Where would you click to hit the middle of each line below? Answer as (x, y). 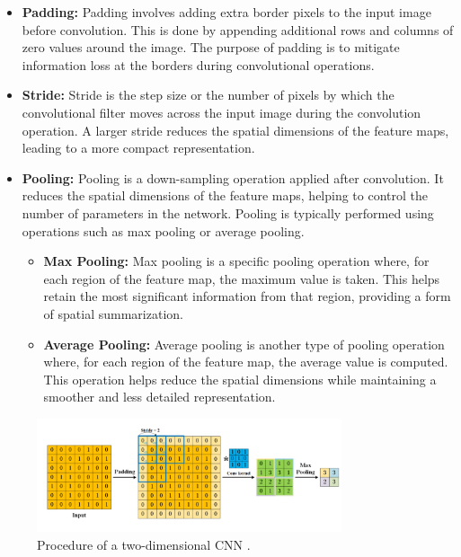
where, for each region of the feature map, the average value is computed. (246, 362)
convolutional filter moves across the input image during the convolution (222, 112)
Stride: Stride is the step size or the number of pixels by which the (208, 95)
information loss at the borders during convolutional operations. (198, 64)
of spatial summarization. (113, 313)
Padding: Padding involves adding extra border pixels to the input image (226, 12)
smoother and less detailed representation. (160, 397)
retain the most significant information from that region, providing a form (247, 296)
